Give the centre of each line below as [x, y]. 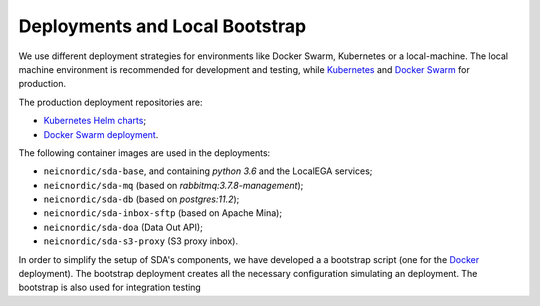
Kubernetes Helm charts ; [95, 121]
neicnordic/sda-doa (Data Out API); [123, 227]
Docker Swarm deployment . [101, 134]
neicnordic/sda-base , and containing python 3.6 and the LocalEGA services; [208, 171]
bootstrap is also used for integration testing [110, 287]
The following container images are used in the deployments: [144, 152]
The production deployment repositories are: [110, 102]
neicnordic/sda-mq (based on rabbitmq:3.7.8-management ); [173, 185]
